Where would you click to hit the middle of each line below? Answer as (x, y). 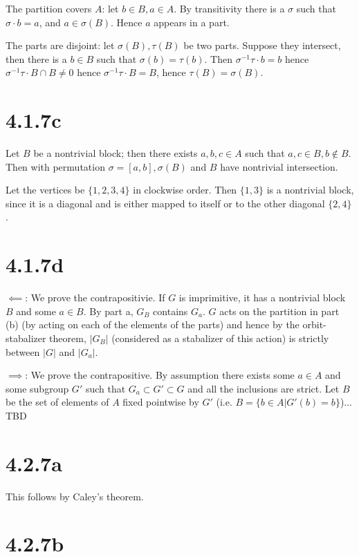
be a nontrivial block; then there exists (116, 153)
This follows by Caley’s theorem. (75, 496)
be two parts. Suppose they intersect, (262, 45)
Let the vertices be (45, 190)
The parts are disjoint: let (60, 45)
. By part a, (108, 311)
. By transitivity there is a (229, 8)
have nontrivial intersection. (279, 166)
